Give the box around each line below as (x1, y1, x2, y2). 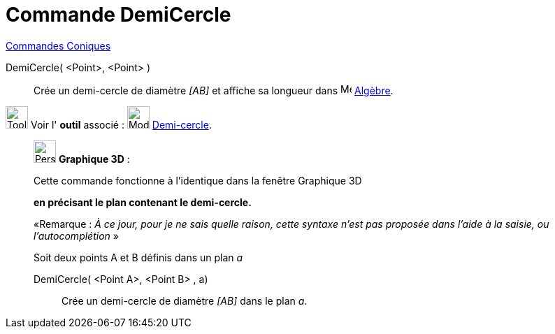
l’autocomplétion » (34, 229, 119, 242)
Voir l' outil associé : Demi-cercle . (30, 118, 212, 131)
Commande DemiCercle (6, 3, 231, 27)
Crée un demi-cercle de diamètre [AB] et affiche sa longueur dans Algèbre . (34, 84, 394, 96)
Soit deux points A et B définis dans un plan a (34, 251, 243, 263)
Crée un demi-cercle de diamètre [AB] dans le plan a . (62, 294, 308, 307)
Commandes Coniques (6, 39, 111, 52)
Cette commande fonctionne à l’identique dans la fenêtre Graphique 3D (34, 174, 362, 187)
